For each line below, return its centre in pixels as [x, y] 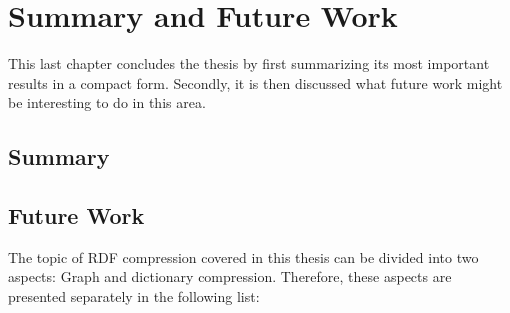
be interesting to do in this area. [107, 102]
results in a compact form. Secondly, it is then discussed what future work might [255, 82]
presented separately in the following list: [134, 296]
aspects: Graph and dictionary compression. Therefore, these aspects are [230, 276]
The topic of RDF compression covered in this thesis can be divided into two [243, 256]
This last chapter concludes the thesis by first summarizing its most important [249, 63]
